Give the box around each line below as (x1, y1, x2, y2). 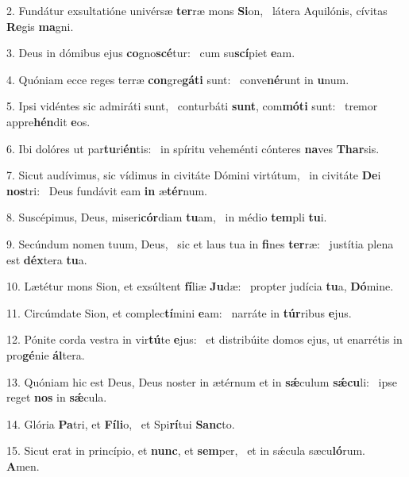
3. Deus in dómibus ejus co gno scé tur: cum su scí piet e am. (6, 44, 295, 61)
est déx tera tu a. (6, 251, 87, 267)
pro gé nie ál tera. (6, 346, 85, 363)
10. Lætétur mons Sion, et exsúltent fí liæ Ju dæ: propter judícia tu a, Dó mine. (6, 278, 394, 294)
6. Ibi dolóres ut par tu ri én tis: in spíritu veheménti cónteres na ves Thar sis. (6, 140, 380, 156)
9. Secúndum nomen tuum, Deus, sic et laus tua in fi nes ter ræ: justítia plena (6, 235, 394, 252)
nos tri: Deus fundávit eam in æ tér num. (6, 182, 208, 198)
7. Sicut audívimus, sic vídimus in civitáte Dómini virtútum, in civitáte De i (6, 167, 381, 183)
